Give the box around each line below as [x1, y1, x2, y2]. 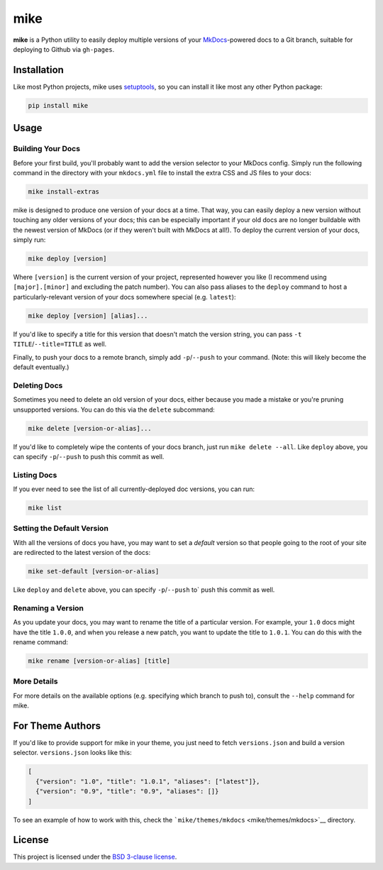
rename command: [13, 638, 69, 646]
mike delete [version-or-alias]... [28, 424, 152, 432]
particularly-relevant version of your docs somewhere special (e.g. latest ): [13, 292, 236, 301]
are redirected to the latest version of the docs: [13, 549, 151, 557]
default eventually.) [13, 363, 70, 371]
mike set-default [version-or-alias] [28, 568, 160, 576]
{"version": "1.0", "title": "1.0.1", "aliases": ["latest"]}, [35, 777, 260, 786]
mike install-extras [28, 187, 99, 195]
